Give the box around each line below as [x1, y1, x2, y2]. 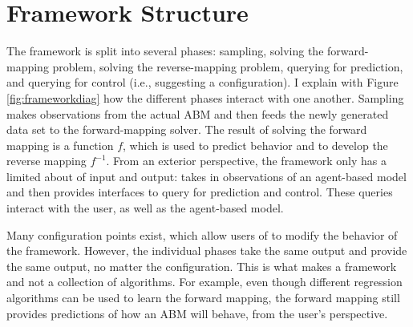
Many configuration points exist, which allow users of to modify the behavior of [6, 226, 398, 243]
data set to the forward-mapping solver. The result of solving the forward [6, 121, 367, 138]
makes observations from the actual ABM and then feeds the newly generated [6, 105, 389, 122]
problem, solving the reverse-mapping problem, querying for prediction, [52, 58, 403, 75]
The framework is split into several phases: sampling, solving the [6, 42, 324, 59]
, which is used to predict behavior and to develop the [123, 136, 388, 153]
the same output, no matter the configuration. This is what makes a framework [6, 257, 397, 274]
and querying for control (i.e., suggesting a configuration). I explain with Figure [6, 74, 399, 91]
